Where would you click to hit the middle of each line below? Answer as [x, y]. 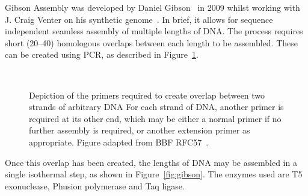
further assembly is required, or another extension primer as [140, 130]
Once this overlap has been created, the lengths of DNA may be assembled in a [151, 162]
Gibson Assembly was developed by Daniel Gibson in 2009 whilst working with [152, 7]
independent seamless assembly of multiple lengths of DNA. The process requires [154, 31]
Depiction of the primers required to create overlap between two [147, 95]
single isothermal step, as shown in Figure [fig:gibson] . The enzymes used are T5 [154, 174]
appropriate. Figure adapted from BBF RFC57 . [119, 142]
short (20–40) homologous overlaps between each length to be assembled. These [151, 42]
